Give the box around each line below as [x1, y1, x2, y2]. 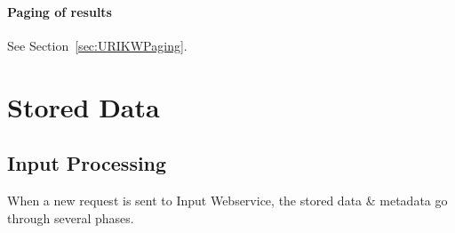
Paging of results [7, 2, 112, 20]
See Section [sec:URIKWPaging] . [7, 36, 188, 54]
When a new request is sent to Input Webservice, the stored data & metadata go [7, 190, 448, 209]
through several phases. [7, 208, 134, 227]
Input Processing [7, 149, 167, 177]
